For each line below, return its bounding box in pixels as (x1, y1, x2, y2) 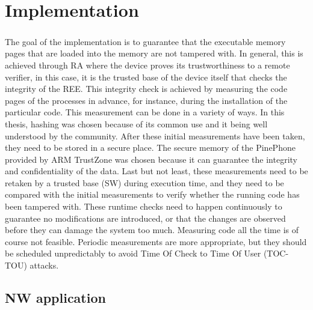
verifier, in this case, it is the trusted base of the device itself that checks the (5, 70, 287, 83)
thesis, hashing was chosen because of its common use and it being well (5, 117, 268, 130)
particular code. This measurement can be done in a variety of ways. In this (5, 106, 285, 118)
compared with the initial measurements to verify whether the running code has (5, 188, 300, 201)
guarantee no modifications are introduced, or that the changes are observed (5, 211, 286, 224)
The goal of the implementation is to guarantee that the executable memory (5, 35, 286, 47)
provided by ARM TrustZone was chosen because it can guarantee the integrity (5, 153, 297, 165)
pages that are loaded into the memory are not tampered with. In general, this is (5, 47, 303, 59)
